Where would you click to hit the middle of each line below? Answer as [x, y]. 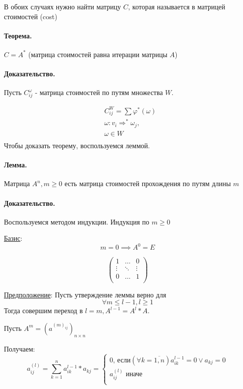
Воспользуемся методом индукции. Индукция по [77, 221]
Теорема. [18, 35]
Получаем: [20, 348]
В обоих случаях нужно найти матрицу [63, 6]
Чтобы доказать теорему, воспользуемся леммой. [77, 145]
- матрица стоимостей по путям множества [99, 92]
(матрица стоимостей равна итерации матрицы [98, 54]
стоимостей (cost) [31, 16]
